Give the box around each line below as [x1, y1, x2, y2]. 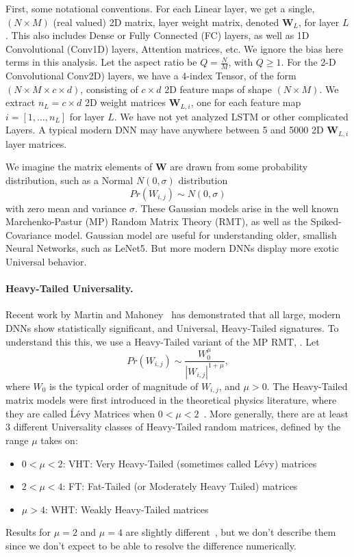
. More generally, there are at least [203, 406, 349, 420]
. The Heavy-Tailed [266, 378, 348, 393]
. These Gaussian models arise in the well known [134, 200, 339, 215]
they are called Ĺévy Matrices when [5, 406, 155, 420]
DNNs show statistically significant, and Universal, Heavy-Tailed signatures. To [5, 321, 339, 335]
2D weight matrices [84, 95, 166, 109]
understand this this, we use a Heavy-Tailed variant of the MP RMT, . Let [5, 334, 320, 348]
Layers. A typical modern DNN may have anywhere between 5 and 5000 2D [5, 122, 324, 137]
